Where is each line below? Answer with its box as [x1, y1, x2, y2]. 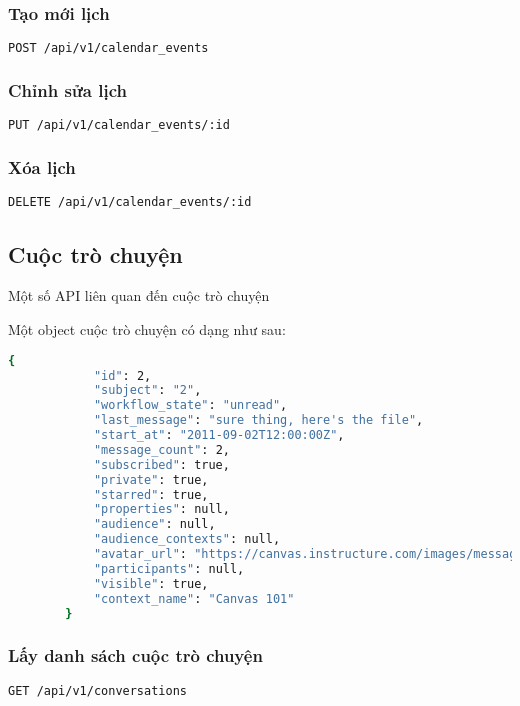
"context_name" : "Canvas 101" [93, 591, 295, 606]
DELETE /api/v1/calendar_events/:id [8, 195, 252, 210]
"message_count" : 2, [93, 442, 230, 457]
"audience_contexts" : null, [93, 532, 281, 547]
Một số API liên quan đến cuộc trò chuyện [8, 285, 270, 306]
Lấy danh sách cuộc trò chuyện [8, 643, 263, 668]
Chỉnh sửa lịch [8, 78, 127, 103]
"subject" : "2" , [93, 383, 202, 398]
